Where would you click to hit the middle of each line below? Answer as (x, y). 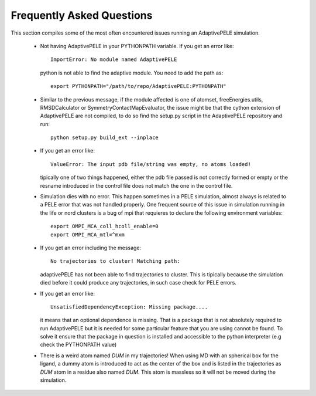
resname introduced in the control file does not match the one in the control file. (136, 185)
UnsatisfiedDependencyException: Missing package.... (129, 307)
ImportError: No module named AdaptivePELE (114, 60)
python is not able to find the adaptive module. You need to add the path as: (132, 73)
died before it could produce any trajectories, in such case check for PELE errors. (138, 283)
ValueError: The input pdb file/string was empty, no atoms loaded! (151, 164)
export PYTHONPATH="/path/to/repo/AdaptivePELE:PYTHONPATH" (138, 86)
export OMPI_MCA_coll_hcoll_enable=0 (105, 226)
